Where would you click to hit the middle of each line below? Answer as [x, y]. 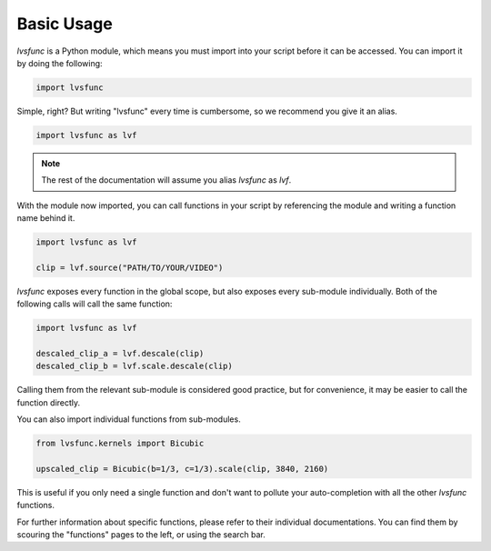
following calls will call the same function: [95, 304]
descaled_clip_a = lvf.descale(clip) [120, 353]
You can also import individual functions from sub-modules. [129, 419]
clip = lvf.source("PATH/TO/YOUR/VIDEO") [130, 267]
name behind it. [46, 218]
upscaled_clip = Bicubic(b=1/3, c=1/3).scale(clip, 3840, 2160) [182, 469]
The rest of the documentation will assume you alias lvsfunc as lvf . [166, 180]
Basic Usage [65, 24]
